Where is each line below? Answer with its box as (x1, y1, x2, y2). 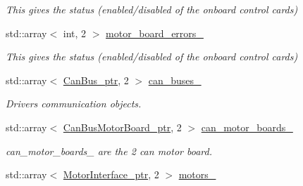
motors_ (178, 167, 216, 182)
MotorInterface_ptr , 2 (63, 167, 159, 182)
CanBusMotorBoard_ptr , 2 (63, 119, 182, 134)
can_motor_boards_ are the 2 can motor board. (6, 143, 212, 158)
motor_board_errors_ (106, 25, 204, 40)
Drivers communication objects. (6, 96, 142, 111)
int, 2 (63, 25, 87, 40)
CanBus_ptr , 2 (63, 72, 129, 87)
